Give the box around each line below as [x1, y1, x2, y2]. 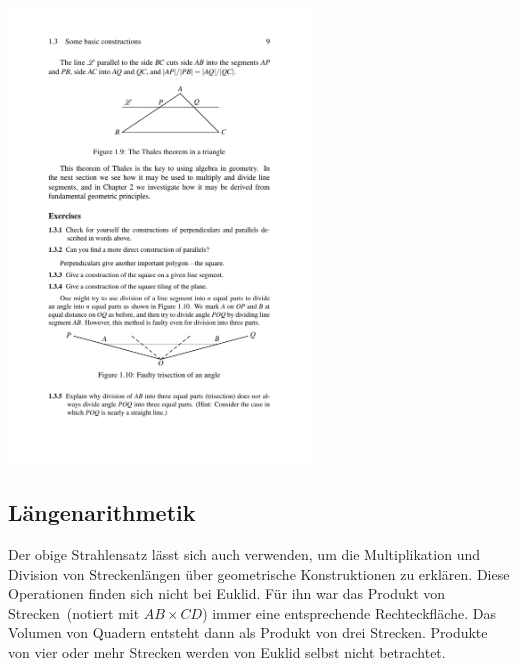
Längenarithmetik [8, 497, 196, 528]
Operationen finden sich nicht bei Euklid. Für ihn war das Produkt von [8, 583, 446, 604]
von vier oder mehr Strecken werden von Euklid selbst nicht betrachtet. [8, 641, 446, 662]
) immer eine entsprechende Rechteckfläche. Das [202, 602, 496, 623]
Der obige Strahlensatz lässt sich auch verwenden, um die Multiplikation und [8, 544, 480, 564]
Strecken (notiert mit [8, 602, 140, 623]
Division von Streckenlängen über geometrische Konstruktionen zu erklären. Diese [8, 563, 510, 584]
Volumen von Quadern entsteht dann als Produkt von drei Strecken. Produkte [8, 622, 488, 643]
